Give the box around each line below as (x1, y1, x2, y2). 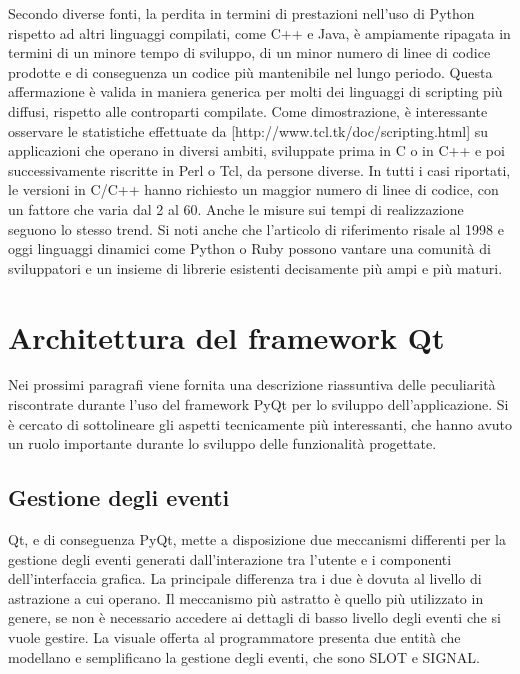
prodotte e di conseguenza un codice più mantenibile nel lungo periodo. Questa (8, 61, 493, 82)
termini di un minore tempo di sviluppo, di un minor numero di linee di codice (8, 42, 491, 63)
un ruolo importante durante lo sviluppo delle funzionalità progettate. (8, 433, 437, 454)
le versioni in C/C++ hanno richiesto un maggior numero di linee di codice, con (8, 179, 499, 200)
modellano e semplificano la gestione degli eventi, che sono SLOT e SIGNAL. (8, 646, 481, 667)
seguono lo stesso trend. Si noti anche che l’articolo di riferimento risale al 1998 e (8, 218, 504, 239)
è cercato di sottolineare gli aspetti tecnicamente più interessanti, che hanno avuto (8, 413, 512, 434)
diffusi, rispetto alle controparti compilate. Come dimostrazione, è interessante (8, 100, 488, 121)
